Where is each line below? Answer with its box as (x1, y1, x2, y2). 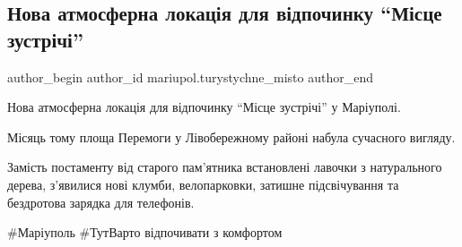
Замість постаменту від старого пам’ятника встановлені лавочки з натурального (7, 158, 442, 176)
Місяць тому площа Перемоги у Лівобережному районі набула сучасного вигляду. (7, 127, 456, 146)
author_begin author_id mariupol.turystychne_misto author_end (7, 67, 374, 86)
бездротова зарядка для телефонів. (7, 192, 195, 211)
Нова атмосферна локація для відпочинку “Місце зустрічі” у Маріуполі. (7, 98, 401, 116)
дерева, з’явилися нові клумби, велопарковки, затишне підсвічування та (7, 175, 399, 193)
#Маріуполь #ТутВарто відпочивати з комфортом (7, 223, 283, 242)
